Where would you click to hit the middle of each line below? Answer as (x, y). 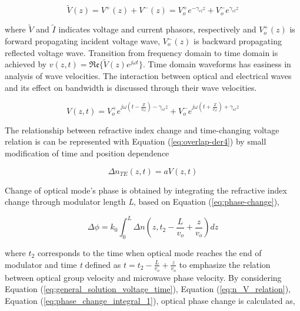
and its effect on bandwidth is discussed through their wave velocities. (131, 87)
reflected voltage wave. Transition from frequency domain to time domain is (141, 52)
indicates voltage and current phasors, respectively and (157, 29)
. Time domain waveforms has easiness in (217, 64)
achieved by (26, 64)
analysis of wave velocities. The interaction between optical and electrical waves (148, 76)
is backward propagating (238, 41)
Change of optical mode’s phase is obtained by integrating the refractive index (146, 190)
